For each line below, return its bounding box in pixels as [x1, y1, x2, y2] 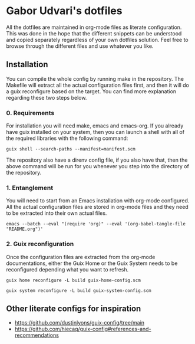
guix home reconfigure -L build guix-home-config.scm [6, 277, 141, 283]
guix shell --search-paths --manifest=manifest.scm [6, 146, 135, 152]
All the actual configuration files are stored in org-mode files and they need [6, 204, 189, 211]
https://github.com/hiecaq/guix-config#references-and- [14, 326, 151, 333]
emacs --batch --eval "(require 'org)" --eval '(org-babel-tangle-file [6, 221, 186, 227]
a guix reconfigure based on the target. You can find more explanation [6, 87, 177, 95]
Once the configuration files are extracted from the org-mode [6, 253, 156, 260]
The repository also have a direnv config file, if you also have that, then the [6, 156, 188, 163]
